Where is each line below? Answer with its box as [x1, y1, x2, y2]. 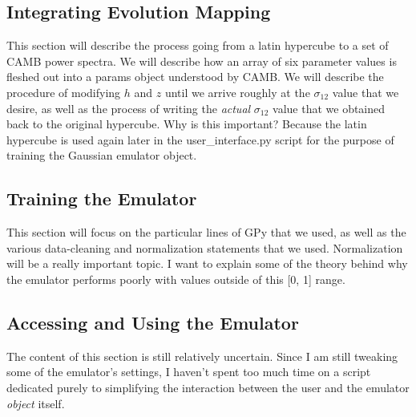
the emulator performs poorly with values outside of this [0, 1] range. [6, 270, 345, 287]
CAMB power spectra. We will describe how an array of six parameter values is [6, 52, 397, 69]
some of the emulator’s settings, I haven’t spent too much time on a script [6, 363, 371, 380]
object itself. [6, 395, 65, 411]
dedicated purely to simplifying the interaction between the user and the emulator [6, 379, 410, 395]
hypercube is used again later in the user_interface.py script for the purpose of [6, 131, 394, 148]
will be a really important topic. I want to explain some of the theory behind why [6, 255, 408, 272]
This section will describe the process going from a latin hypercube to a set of [6, 37, 389, 54]
